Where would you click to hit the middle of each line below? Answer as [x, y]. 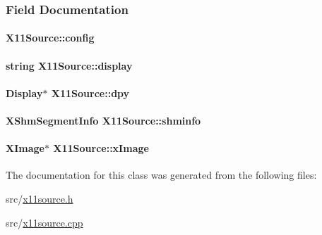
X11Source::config [50, 38]
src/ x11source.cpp [44, 222]
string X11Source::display [69, 65]
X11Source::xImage [101, 148]
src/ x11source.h [40, 198]
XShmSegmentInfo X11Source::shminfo [103, 120]
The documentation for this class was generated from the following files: [161, 175]
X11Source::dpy [90, 93]
